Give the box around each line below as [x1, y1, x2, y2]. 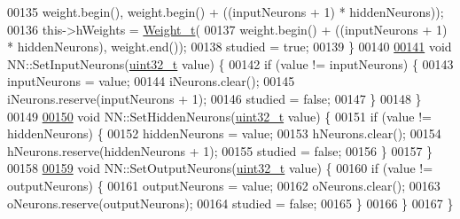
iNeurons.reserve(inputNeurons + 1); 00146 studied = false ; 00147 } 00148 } [7, 89, 422, 107]
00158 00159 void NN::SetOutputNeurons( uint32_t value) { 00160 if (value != [7, 159, 433, 177]
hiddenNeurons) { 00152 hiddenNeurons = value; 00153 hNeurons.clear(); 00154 [7, 124, 441, 143]
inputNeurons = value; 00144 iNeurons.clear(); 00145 [7, 72, 295, 90]
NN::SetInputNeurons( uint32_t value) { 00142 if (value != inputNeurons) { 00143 [7, 54, 454, 73]
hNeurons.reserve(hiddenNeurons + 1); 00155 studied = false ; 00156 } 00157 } [7, 141, 433, 160]
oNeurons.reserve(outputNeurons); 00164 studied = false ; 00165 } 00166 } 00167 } [7, 193, 454, 212]
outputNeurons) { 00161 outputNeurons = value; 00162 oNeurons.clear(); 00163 [7, 176, 441, 194]
